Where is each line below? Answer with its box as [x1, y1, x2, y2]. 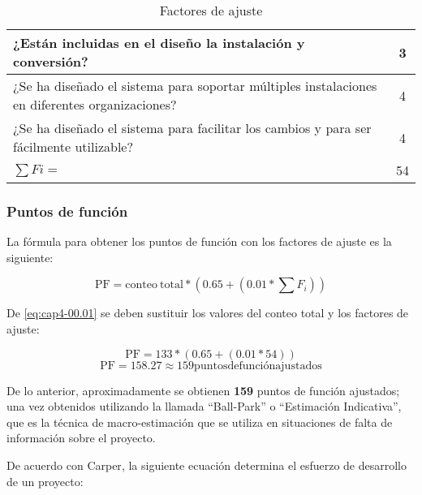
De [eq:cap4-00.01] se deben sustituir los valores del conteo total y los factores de [6, 304, 409, 321]
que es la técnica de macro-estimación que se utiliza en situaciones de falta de [6, 413, 393, 430]
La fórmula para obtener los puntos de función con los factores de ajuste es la [6, 233, 392, 250]
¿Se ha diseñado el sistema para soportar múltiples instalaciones [13, 76, 377, 95]
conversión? [13, 52, 88, 71]
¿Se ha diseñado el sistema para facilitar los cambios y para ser [13, 118, 372, 137]
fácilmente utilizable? [13, 137, 134, 156]
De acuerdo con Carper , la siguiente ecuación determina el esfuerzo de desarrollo [6, 456, 407, 473]
